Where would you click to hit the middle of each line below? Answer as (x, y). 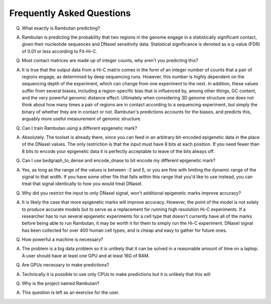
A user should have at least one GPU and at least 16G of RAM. (86, 255)
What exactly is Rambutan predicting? (61, 28)
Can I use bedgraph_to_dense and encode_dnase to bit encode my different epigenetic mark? (119, 161)
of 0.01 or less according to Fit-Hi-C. (59, 51)
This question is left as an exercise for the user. (71, 292)
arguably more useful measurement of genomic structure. (82, 119)
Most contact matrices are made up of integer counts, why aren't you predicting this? (110, 61)
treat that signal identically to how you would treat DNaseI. (82, 184)
